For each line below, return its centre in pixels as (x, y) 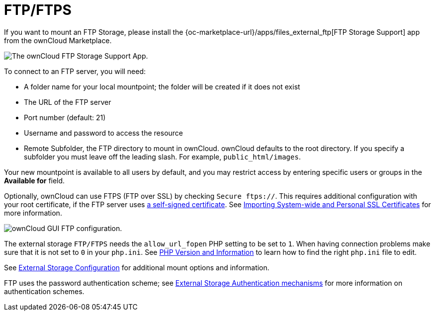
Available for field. (35, 180)
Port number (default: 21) (65, 117)
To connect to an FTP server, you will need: (75, 71)
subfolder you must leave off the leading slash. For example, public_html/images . (162, 157)
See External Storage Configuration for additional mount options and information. (137, 267)
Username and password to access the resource (104, 133)
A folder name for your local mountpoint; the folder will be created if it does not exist (162, 86)
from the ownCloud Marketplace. (58, 40)
